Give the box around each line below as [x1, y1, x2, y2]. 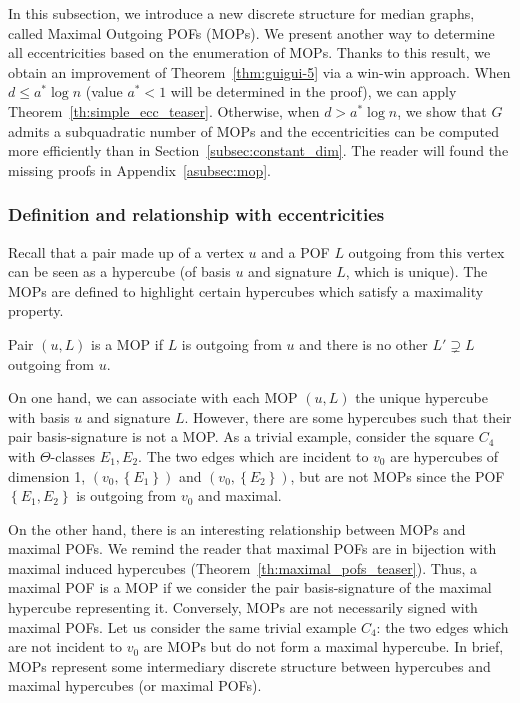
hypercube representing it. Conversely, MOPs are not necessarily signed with [8, 597, 478, 618]
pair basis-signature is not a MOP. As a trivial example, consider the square [8, 426, 475, 447]
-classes [50, 445, 96, 466]
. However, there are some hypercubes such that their [184, 406, 512, 427]
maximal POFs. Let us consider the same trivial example [8, 616, 357, 637]
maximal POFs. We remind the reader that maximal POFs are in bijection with [8, 538, 497, 559]
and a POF [261, 241, 330, 262]
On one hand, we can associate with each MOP [8, 387, 298, 408]
